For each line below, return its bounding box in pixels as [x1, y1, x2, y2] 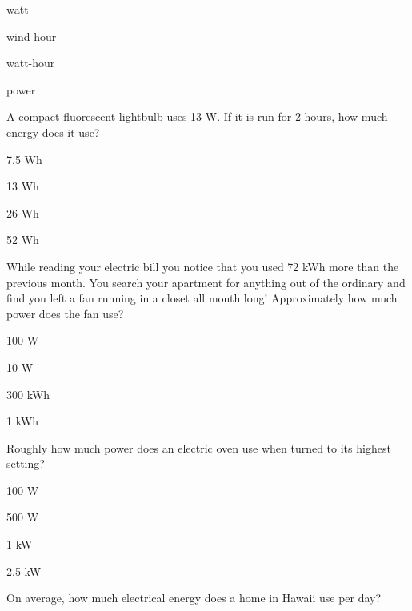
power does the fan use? [6, 305, 124, 321]
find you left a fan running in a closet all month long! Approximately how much [6, 290, 398, 306]
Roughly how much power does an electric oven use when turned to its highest [6, 439, 391, 456]
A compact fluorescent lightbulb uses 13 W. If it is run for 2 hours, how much [6, 108, 388, 125]
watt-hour [6, 54, 55, 71]
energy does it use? [6, 123, 100, 140]
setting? [6, 455, 45, 472]
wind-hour [6, 27, 57, 44]
